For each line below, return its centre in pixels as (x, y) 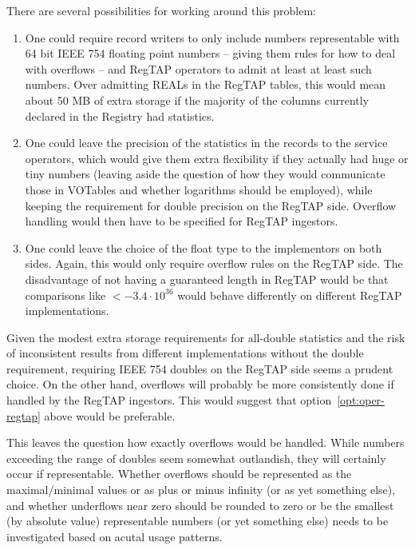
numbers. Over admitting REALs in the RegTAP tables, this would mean (206, 84)
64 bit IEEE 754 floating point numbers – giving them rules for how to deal (210, 53)
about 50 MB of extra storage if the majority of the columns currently (197, 100)
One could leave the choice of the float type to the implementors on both (204, 247)
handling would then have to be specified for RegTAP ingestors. (182, 221)
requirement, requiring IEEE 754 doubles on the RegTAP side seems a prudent (200, 368)
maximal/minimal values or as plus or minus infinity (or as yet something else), (201, 490)
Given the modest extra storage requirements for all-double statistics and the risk (206, 337)
